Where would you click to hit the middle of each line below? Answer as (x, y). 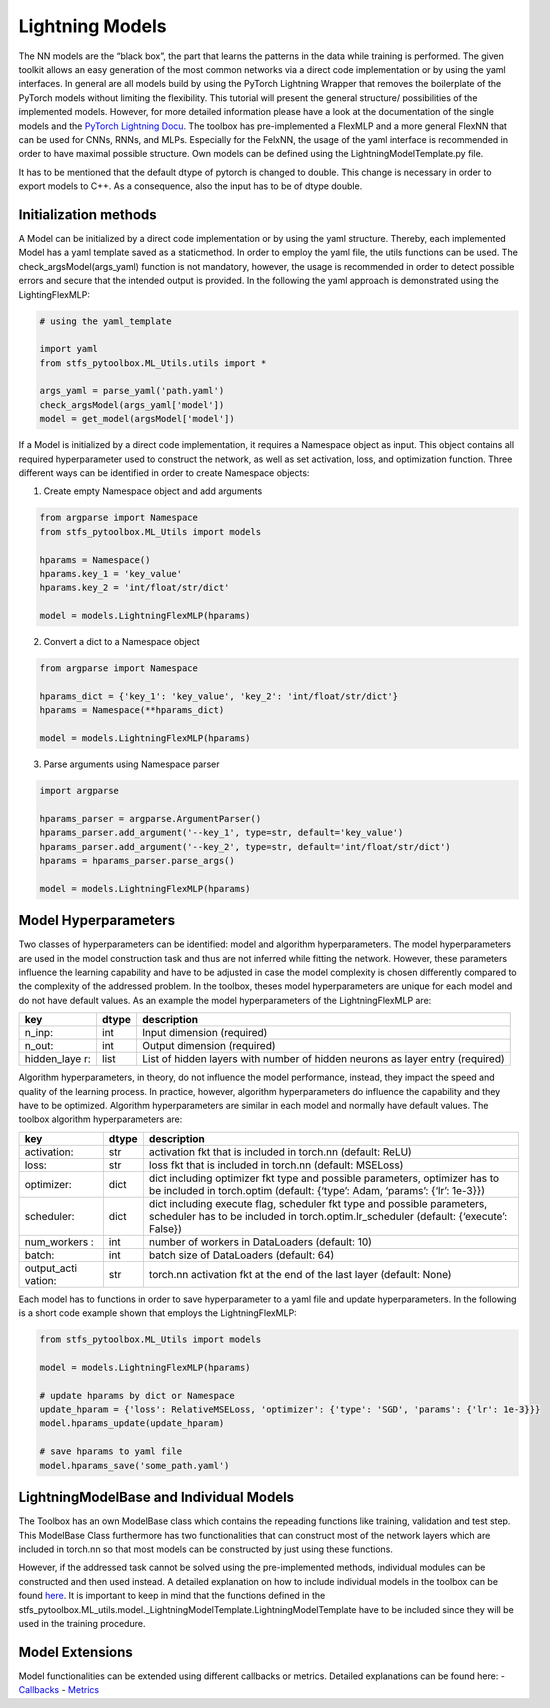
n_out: (39, 1046)
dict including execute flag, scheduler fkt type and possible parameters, (318, 1203)
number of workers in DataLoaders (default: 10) (260, 1242)
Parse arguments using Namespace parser (131, 764)
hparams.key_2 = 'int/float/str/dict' (134, 588)
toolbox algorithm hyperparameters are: (100, 1119)
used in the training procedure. (82, 1623)
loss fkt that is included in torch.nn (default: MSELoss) (276, 1165)
